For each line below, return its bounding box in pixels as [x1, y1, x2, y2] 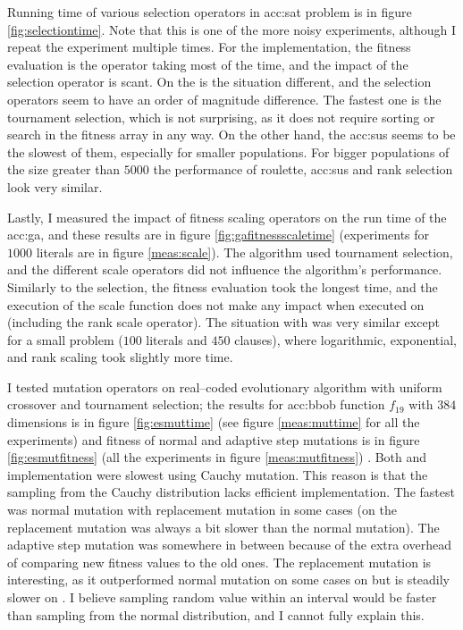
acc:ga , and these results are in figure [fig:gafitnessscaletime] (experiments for [7, 225, 430, 244]
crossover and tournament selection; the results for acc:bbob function [7, 395, 385, 414]
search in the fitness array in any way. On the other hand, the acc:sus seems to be [7, 125, 456, 144]
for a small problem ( [7, 330, 123, 349]
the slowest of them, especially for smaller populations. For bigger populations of [7, 142, 450, 161]
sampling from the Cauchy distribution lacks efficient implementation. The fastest [7, 483, 455, 501]
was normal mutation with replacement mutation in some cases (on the [7, 500, 397, 519]
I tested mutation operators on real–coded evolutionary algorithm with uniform [7, 377, 442, 396]
